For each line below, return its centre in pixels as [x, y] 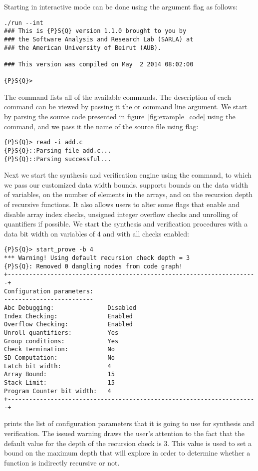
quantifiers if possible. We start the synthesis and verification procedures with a [126, 224]
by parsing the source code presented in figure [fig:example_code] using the [120, 117]
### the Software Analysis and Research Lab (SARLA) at [99, 39]
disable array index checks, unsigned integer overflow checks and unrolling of [121, 214]
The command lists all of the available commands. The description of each [118, 97]
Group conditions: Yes [61, 341]
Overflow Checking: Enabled [68, 325]
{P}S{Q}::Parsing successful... [58, 159]
